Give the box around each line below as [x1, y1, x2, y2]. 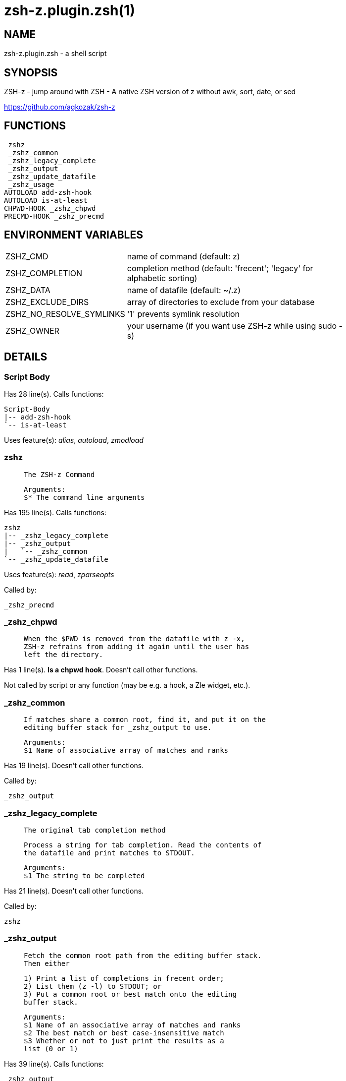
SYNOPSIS [4, 66, 58, 79]
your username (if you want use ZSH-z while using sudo [127, 320, 337, 331]
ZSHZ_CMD [5, 251, 49, 261]
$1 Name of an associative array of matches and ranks [24, 1021, 241, 1029]
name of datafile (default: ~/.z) [127, 285, 241, 295]
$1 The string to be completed [24, 871, 145, 880]
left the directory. [24, 651, 103, 659]
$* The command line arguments [24, 493, 145, 501]
